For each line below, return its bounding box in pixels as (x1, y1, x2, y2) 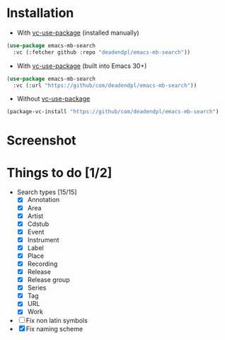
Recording (27, 259, 58, 268)
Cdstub (27, 220, 50, 228)
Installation (6, 5, 74, 21)
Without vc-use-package (16, 94, 91, 103)
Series (27, 283, 47, 292)
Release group (27, 276, 70, 284)
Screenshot (6, 132, 76, 148)
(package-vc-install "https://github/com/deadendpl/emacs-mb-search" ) (6, 108, 219, 115)
